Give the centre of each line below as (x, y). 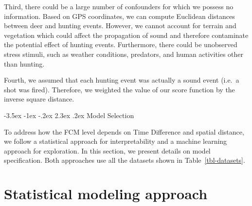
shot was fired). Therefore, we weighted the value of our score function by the (119, 89)
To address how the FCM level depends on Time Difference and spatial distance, (124, 131)
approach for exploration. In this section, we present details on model (107, 150)
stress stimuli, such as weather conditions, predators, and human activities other (124, 54)
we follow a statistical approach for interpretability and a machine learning (116, 141)
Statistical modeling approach (106, 194)
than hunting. (24, 63)
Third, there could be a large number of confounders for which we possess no (119, 6)
